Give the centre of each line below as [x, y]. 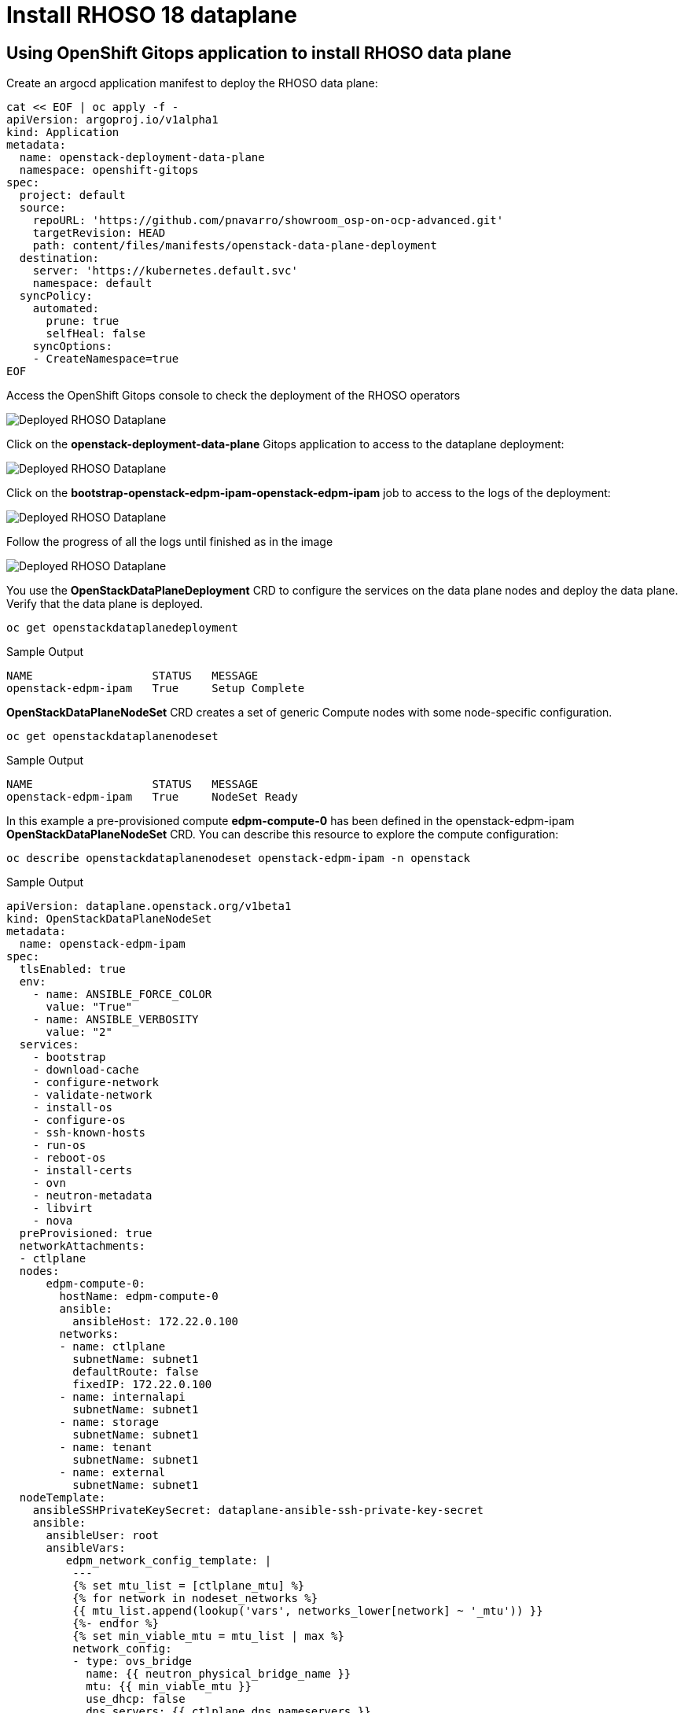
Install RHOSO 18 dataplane [152, 15]
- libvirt [63, 1208]
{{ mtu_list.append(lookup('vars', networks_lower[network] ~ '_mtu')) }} [308, 1611]
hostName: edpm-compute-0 [139, 1297]
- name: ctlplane [112, 1347]
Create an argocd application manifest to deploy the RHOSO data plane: [192, 83]
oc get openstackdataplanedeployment [123, 628]
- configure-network [96, 1083]
